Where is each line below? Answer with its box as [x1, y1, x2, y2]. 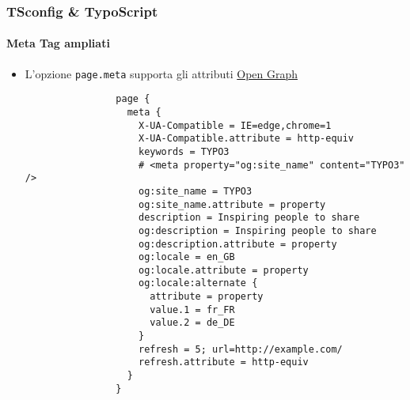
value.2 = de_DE [150, 317, 235, 329]
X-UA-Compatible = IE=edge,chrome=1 [138, 119, 332, 131]
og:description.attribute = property [138, 238, 337, 250]
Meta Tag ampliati [6, 35, 110, 51]
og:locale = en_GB [138, 251, 235, 263]
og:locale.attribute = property [138, 264, 309, 276]
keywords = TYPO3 [138, 145, 230, 157]
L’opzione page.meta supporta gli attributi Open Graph [25, 65, 298, 81]
